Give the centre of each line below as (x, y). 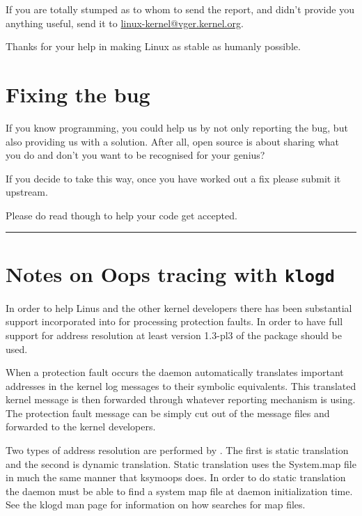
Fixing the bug (78, 94)
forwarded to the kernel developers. (81, 427)
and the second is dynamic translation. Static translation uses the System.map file (181, 463)
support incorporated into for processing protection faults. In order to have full (174, 321)
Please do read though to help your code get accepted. (121, 215)
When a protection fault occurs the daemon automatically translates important (175, 372)
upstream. (27, 192)
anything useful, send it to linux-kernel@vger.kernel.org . (125, 23)
